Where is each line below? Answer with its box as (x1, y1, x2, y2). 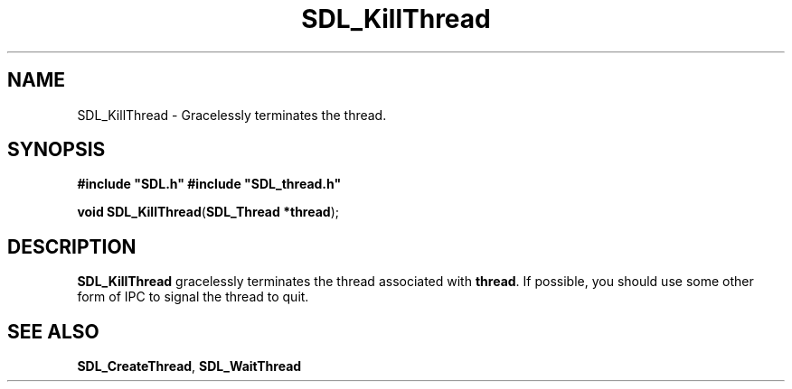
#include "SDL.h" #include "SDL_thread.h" (77, 176, 342, 192)
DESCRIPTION (7, 235, 137, 258)
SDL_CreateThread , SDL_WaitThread (77, 358, 302, 375)
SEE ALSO (7, 320, 99, 343)
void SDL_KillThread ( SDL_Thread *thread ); (77, 204, 339, 220)
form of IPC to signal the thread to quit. (77, 289, 309, 305)
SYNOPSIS (7, 138, 106, 162)
